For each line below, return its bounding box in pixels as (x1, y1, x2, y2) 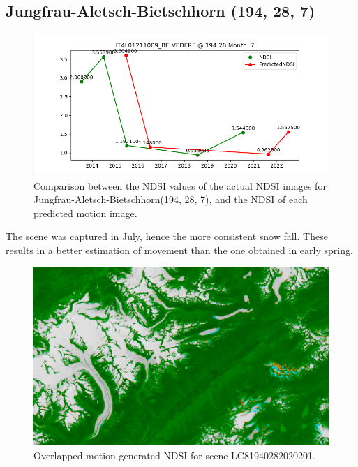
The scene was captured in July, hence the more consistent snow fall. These (6, 229, 328, 244)
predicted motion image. (33, 205, 137, 220)
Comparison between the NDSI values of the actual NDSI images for (33, 178, 327, 193)
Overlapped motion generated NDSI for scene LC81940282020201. (33, 447, 315, 462)
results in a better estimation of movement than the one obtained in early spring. (6, 243, 353, 258)
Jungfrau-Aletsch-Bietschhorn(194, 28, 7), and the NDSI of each (33, 192, 308, 207)
